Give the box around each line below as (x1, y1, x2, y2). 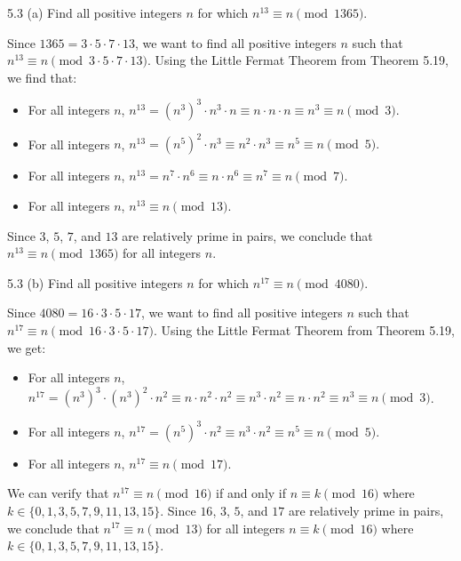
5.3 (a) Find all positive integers (7, 4, 182, 21)
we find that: (7, 68, 77, 86)
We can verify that (7, 484, 109, 502)
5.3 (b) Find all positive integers (7, 273, 183, 292)
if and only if (216, 484, 287, 502)
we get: (7, 338, 46, 357)
